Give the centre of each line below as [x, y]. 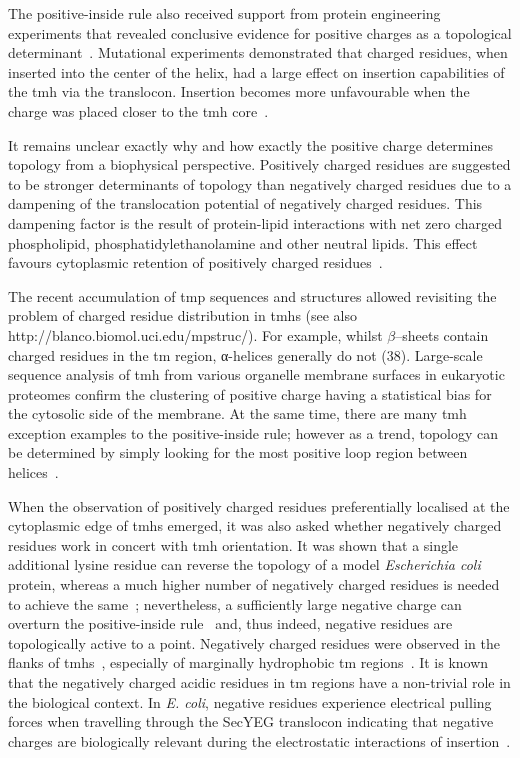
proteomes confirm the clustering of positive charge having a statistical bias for [250, 393]
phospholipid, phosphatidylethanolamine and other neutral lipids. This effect [243, 242]
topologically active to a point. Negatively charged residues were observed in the [254, 642]
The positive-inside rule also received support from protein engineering [224, 13]
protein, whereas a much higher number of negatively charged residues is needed [254, 584]
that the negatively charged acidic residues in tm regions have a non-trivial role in [259, 682]
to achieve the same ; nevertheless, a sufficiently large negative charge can [235, 603]
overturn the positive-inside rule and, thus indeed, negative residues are [230, 623]
